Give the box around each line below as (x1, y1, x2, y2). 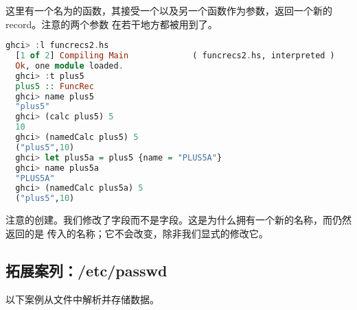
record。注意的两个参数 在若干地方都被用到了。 (5, 16, 218, 31)
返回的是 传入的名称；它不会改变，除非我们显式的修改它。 (5, 226, 268, 240)
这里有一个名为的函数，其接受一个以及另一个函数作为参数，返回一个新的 (5, 3, 332, 17)
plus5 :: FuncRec (15, 81, 94, 91)
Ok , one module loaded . (15, 60, 124, 71)
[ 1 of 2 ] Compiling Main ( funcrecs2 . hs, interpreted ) (15, 51, 335, 61)
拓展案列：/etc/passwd (5, 259, 168, 281)
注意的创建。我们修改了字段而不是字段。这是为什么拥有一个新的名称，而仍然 (5, 213, 352, 227)
